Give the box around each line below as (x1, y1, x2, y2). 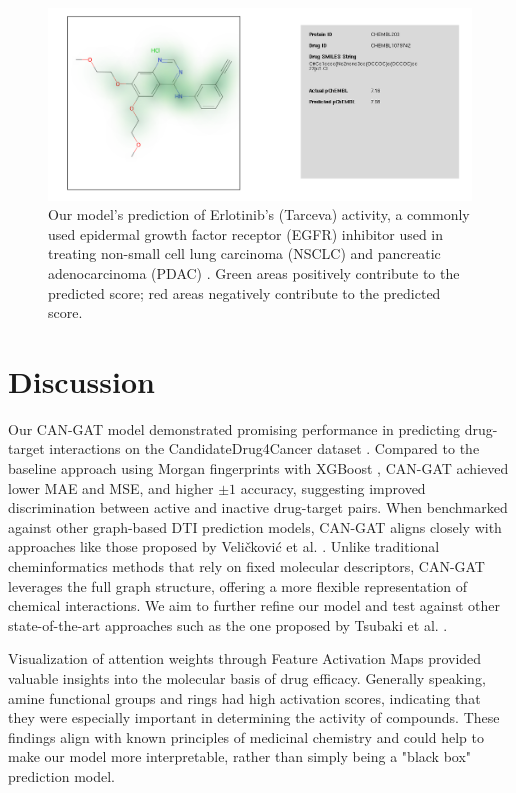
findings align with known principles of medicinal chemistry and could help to (8, 726, 484, 747)
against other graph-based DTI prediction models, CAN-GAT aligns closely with (8, 516, 502, 537)
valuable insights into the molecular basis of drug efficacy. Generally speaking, (8, 667, 486, 688)
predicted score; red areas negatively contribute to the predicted (48, 282, 441, 303)
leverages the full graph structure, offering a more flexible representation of (8, 575, 468, 596)
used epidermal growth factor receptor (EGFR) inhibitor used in (48, 223, 444, 244)
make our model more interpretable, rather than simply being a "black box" (8, 746, 472, 767)
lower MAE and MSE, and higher (8, 477, 214, 498)
